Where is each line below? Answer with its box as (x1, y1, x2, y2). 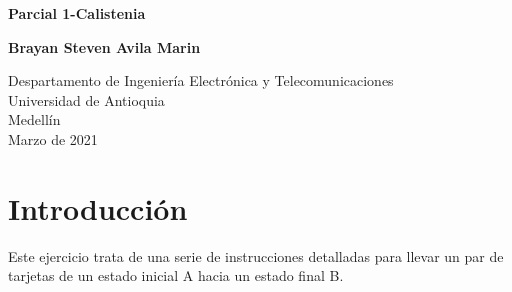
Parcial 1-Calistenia (8, 3, 146, 23)
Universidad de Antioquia (8, 89, 165, 110)
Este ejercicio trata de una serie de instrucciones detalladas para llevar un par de (8, 245, 504, 266)
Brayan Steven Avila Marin (8, 36, 201, 57)
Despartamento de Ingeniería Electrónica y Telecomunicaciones (8, 70, 394, 91)
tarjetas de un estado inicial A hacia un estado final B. (8, 265, 344, 286)
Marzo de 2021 (8, 128, 98, 149)
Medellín (8, 109, 61, 130)
